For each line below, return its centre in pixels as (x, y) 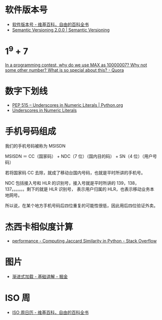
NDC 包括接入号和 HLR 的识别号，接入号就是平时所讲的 (60, 183)
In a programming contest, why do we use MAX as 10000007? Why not (76, 65)
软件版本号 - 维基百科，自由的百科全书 (50, 24)
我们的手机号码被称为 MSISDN (35, 146)
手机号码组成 (31, 132)
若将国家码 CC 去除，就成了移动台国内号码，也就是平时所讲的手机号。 (75, 173)
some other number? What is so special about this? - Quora (65, 70)
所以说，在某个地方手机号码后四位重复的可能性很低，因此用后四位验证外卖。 (81, 206)
